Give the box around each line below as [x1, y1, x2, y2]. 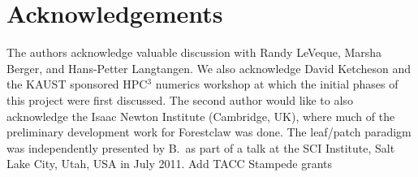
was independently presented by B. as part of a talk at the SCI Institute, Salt [6, 139, 395, 156]
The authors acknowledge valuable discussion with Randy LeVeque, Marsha [6, 44, 382, 61]
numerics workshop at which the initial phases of [155, 76, 399, 93]
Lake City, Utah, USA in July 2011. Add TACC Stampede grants [6, 155, 333, 172]
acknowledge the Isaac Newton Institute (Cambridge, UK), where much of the [6, 107, 395, 124]
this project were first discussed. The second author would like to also [6, 91, 353, 108]
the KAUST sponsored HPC [6, 76, 148, 93]
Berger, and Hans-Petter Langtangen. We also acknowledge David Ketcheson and [6, 59, 412, 76]
